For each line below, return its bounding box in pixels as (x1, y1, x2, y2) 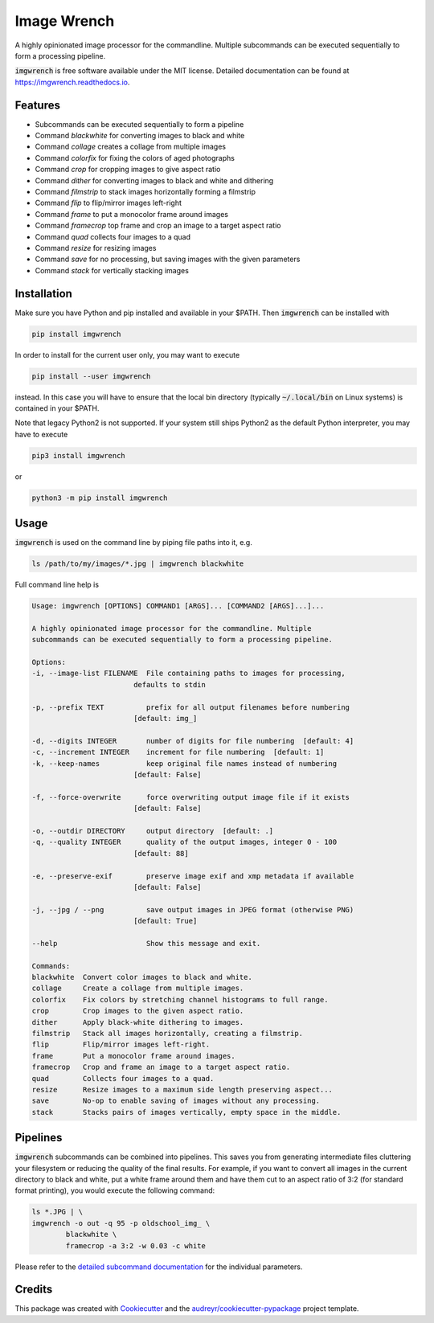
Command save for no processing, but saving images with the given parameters (35, 254, 301, 264)
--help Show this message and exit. (31, 939, 261, 948)
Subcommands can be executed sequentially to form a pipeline (35, 119, 244, 129)
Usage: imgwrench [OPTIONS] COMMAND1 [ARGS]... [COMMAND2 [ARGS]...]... (31, 601, 325, 611)
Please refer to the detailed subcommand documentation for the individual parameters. (14, 1262, 303, 1272)
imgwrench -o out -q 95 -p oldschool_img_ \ (31, 1219, 211, 1227)
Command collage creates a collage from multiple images (35, 141, 227, 152)
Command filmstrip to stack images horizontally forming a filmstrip (35, 186, 256, 196)
